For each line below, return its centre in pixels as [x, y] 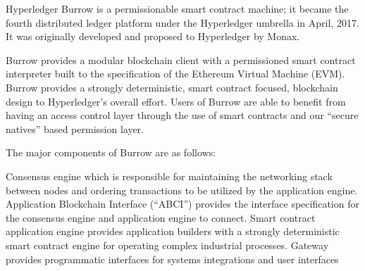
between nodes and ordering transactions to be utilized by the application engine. [182, 190]
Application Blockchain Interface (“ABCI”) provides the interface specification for [182, 204]
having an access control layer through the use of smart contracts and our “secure [182, 115]
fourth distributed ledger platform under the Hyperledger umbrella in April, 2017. [182, 22]
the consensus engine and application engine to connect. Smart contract [161, 217]
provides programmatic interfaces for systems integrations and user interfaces [172, 259]
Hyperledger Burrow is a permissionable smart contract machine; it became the [177, 8]
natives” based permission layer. [75, 128]
